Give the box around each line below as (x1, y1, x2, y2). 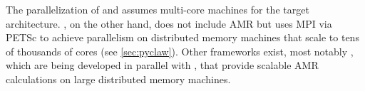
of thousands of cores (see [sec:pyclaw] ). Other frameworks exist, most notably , (6, 43, 354, 58)
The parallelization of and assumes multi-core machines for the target (6, 2, 309, 16)
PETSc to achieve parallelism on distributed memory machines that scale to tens (6, 30, 359, 45)
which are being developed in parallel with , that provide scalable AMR (6, 58, 319, 73)
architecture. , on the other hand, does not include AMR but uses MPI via (6, 16, 332, 31)
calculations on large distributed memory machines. (6, 71, 231, 86)
